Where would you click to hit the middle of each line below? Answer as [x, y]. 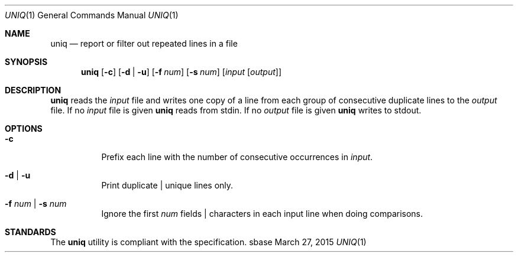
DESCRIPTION [33, 90]
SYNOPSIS [26, 62]
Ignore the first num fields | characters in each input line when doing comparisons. [262, 214]
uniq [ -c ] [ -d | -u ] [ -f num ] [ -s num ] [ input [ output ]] [182, 72]
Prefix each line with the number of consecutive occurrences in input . [237, 157]
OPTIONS [24, 128]
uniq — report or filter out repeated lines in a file [144, 43]
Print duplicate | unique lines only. [167, 185]
